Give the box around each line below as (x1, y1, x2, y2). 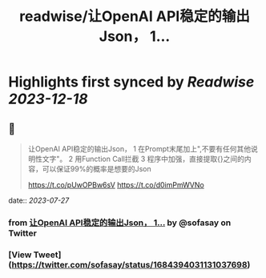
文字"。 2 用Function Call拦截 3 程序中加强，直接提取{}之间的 (42, 154, 244, 163)
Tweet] (33, 249, 62, 260)
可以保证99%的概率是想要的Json (42, 164, 151, 173)
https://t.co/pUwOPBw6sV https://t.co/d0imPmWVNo (27, 180, 204, 189)
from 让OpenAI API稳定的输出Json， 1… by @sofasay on (8, 217, 232, 228)
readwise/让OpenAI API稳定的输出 (19, 7, 250, 26)
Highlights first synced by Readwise (8, 73, 255, 91)
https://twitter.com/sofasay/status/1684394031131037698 (11, 259, 248, 270)
